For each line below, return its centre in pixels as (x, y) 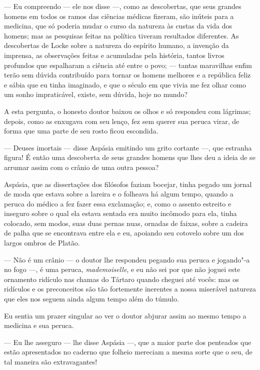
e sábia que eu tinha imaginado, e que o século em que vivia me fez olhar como (125, 84)
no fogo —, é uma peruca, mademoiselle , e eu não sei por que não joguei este (122, 269)
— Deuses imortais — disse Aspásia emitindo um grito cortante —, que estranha (128, 147)
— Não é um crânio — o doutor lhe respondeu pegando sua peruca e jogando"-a (127, 259)
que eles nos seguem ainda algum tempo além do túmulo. (91, 299)
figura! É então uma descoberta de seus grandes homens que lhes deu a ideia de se (130, 157)
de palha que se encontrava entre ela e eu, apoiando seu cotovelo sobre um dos (124, 233)
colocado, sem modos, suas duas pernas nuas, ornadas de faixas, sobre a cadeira (126, 223)
